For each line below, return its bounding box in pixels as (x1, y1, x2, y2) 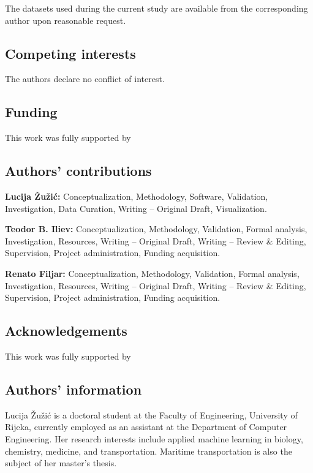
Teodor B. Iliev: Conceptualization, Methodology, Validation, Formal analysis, (5, 222, 307, 235)
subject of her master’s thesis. (5, 456, 117, 469)
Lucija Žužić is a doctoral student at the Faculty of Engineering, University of (5, 408, 298, 421)
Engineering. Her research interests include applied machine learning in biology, (5, 432, 303, 445)
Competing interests (5, 44, 136, 62)
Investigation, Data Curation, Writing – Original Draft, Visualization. (5, 202, 267, 214)
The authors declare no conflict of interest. (5, 72, 165, 85)
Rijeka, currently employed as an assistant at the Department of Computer (5, 420, 287, 433)
